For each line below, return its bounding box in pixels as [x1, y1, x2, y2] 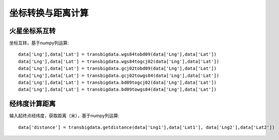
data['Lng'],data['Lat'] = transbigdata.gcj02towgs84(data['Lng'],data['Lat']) [18, 73, 219, 78]
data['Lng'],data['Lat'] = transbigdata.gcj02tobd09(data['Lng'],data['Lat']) [18, 66, 217, 71]
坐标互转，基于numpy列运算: [9, 40, 69, 46]
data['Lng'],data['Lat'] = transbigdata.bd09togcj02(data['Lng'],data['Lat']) [18, 80, 217, 85]
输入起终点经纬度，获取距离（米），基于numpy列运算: [9, 113, 120, 119]
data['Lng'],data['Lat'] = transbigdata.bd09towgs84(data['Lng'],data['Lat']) [18, 87, 217, 92]
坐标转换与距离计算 [9, 8, 89, 19]
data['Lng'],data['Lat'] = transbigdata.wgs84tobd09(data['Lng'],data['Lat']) [18, 52, 217, 57]
